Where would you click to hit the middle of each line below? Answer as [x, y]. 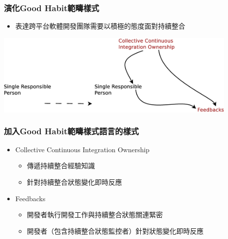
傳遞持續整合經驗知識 [61, 166]
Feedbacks [30, 198]
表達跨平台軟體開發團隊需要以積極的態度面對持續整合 [100, 26]
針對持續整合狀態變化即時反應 [74, 182]
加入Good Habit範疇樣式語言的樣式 [72, 131]
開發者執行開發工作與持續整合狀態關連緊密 [95, 215]
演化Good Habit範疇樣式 [52, 8]
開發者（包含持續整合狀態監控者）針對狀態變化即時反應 [115, 231]
